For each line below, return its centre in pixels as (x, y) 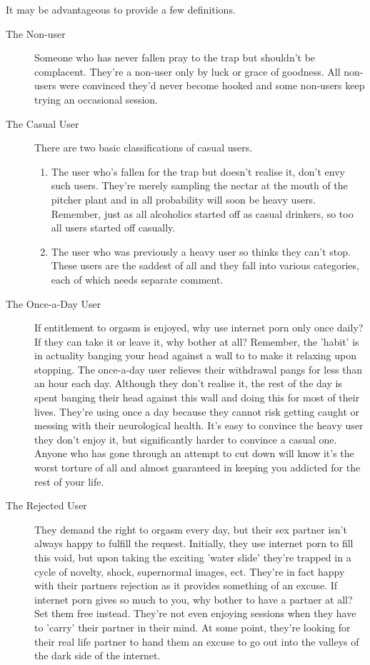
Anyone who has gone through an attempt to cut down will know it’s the (194, 453)
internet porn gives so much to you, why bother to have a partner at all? (194, 599)
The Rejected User (46, 505)
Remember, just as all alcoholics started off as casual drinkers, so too (202, 213)
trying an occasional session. (96, 99)
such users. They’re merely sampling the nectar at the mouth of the (199, 185)
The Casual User (42, 123)
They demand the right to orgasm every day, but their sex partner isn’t (191, 529)
